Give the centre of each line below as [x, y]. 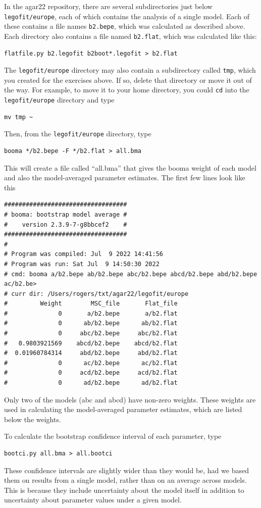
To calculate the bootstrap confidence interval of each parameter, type [113, 436]
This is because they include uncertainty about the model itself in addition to [124, 490]
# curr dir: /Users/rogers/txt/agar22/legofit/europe [96, 294]
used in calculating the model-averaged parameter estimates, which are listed [123, 409]
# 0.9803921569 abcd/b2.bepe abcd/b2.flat [91, 343]
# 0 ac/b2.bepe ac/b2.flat [91, 363]
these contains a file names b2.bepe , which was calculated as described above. [125, 26]
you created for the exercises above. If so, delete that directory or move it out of [128, 80]
